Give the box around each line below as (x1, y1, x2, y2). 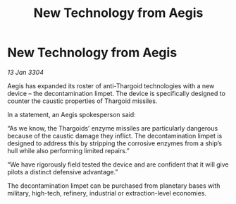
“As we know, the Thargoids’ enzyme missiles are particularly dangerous (7, 124, 218, 132)
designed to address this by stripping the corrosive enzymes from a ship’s (7, 139, 222, 148)
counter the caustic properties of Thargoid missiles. (7, 97, 158, 105)
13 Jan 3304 (7, 68, 44, 76)
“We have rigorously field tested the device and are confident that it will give (7, 160, 229, 169)
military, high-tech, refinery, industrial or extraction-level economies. (7, 188, 206, 197)
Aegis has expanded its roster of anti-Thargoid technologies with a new (7, 81, 215, 90)
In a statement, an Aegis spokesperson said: (7, 110, 136, 119)
